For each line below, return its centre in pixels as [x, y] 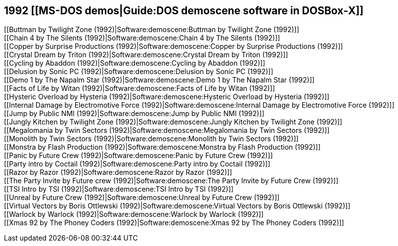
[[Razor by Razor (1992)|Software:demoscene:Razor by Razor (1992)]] [118, 172]
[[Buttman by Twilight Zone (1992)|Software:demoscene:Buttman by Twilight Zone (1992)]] [152, 30]
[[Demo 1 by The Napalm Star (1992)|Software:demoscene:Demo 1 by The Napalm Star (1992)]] [159, 80]
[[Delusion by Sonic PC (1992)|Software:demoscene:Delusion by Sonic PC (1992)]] [139, 72]
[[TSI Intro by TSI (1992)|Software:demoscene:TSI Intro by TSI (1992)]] [119, 189]
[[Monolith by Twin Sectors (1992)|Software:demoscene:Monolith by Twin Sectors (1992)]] [151, 139]
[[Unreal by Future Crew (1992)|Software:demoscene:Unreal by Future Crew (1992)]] [142, 198]
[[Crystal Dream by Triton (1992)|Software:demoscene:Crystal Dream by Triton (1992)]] [146, 55]
